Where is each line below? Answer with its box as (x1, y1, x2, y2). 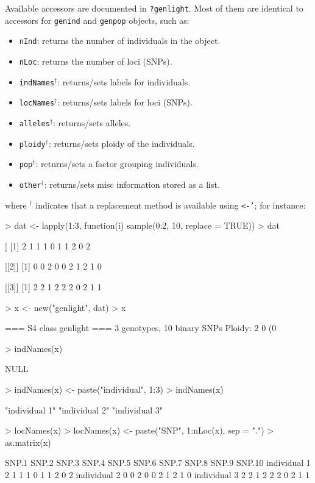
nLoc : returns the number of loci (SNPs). (19, 54, 172, 67)
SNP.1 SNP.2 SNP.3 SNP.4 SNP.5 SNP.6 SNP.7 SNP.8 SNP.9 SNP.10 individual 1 (5, 456, 311, 469)
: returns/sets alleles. (53, 116, 131, 129)
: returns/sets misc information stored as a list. (44, 177, 220, 190)
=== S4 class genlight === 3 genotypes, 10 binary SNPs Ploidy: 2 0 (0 (5, 321, 277, 334)
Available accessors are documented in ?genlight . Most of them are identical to (5, 2, 303, 14)
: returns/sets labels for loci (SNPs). (57, 96, 193, 109)
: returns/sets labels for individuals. (57, 75, 191, 88)
